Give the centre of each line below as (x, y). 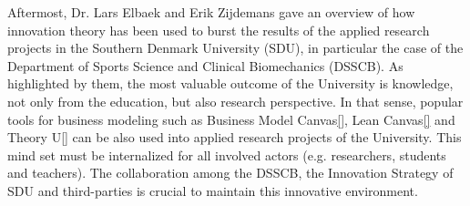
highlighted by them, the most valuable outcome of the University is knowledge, (230, 83)
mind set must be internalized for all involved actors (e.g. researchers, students (227, 154)
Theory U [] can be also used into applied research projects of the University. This (235, 137)
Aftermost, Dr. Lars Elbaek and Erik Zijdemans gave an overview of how (211, 12)
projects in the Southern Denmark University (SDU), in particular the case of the (235, 48)
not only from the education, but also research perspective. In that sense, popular (235, 101)
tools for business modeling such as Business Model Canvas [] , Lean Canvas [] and (231, 119)
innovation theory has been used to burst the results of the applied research (219, 30)
